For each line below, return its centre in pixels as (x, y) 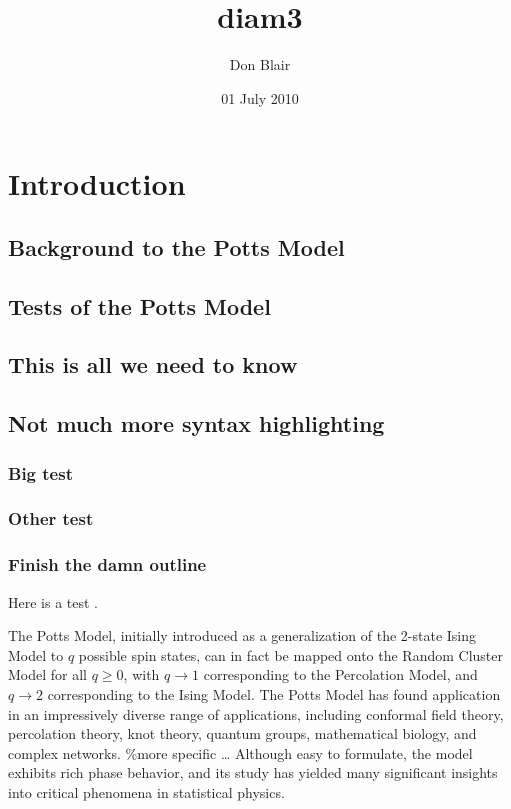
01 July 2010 (260, 97)
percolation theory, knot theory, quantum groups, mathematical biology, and (242, 733)
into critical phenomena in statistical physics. (146, 791)
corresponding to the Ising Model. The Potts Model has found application (274, 693)
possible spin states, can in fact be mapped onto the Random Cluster (291, 654)
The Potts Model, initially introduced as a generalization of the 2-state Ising (242, 635)
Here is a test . (53, 601)
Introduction (97, 183)
